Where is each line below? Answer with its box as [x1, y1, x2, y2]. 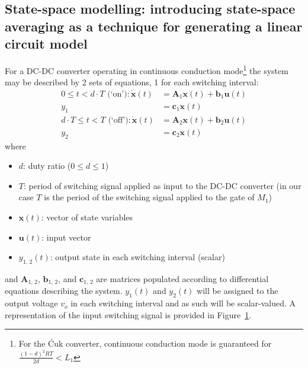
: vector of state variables [41, 210, 133, 223]
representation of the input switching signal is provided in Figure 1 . [5, 308, 252, 321]
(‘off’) [108, 116, 129, 124]
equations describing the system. [5, 284, 123, 297]
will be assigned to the [197, 284, 278, 297]
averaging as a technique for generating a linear [5, 17, 303, 35]
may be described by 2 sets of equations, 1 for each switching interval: [5, 76, 259, 88]
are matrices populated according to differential [96, 272, 269, 284]
